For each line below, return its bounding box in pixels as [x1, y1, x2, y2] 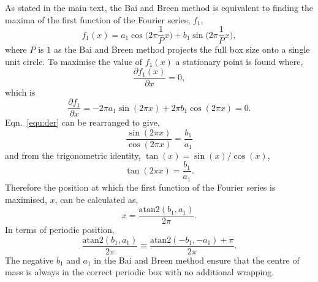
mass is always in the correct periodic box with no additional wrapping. [5, 265, 274, 278]
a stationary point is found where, [175, 55, 303, 67]
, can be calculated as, [55, 192, 138, 205]
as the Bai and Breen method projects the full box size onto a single [53, 43, 310, 56]
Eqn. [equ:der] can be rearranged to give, [5, 116, 160, 129]
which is [5, 85, 36, 98]
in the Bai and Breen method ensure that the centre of [94, 253, 300, 266]
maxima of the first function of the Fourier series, [5, 13, 191, 26]
